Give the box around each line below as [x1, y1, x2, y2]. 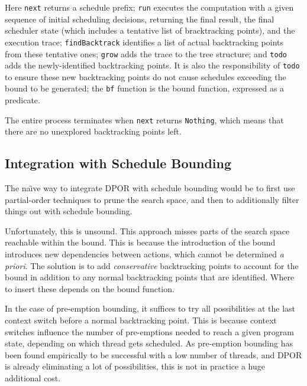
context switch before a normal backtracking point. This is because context [5, 314, 277, 326]
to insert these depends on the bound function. [5, 282, 174, 295]
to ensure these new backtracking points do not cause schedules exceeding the [5, 70, 286, 83]
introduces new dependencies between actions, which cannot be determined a [5, 248, 284, 260]
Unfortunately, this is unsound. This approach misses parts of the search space [5, 224, 290, 237]
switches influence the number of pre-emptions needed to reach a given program [5, 325, 294, 338]
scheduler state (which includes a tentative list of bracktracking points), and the [5, 24, 295, 37]
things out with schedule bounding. [5, 205, 133, 217]
